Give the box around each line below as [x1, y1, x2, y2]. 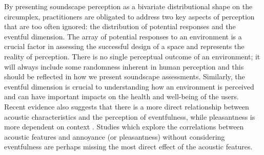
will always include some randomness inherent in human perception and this [4, 61, 244, 72]
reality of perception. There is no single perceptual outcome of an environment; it [4, 51, 260, 61]
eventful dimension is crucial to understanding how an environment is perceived [4, 81, 254, 92]
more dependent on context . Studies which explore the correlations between [4, 121, 244, 132]
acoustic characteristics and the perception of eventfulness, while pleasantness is [4, 111, 255, 122]
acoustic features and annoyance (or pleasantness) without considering [4, 131, 225, 142]
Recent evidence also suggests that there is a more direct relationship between [4, 101, 249, 112]
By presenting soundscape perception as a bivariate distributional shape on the [4, 1, 253, 11]
